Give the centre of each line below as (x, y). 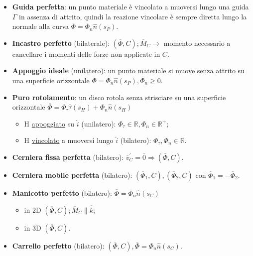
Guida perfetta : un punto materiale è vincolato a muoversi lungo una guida (130, 6)
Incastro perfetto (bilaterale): (61, 43)
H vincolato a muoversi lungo (69, 140)
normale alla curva (41, 26)
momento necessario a (197, 43)
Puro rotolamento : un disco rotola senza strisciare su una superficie (119, 97)
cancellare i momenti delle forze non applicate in (86, 54)
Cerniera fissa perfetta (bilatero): (68, 157)
